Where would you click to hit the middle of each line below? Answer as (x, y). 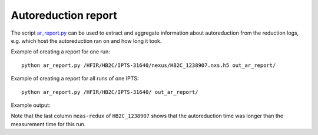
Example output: (31, 105)
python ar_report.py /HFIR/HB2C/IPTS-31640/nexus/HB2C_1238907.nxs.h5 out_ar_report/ (149, 65)
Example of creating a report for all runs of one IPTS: (75, 79)
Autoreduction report (64, 15)
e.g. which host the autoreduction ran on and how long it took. (86, 41)
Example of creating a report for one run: (60, 52)
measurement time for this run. (48, 124)
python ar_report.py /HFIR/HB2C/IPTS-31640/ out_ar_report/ (110, 92)
